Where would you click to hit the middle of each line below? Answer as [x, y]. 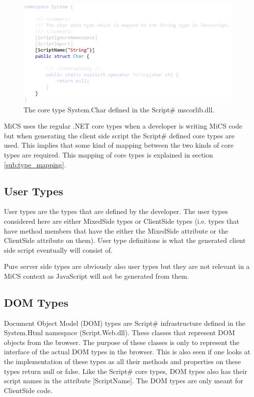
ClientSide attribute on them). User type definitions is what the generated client [125, 240]
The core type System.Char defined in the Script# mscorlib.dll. [119, 109]
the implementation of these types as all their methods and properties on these [123, 361]
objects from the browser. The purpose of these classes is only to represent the [122, 342]
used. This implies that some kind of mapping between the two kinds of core [119, 145]
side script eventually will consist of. [58, 250]
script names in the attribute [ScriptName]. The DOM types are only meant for [124, 381]
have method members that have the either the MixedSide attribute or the [116, 230]
